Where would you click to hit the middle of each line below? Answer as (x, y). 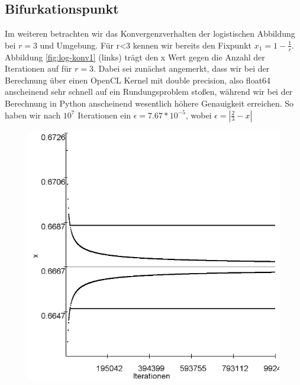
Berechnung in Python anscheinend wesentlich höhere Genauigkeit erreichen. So (149, 103)
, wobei (199, 115)
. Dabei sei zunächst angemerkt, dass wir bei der (181, 68)
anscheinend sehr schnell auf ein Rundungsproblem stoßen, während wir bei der (149, 92)
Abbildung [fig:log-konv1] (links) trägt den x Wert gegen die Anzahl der (135, 57)
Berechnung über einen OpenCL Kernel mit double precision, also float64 (138, 80)
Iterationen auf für (38, 68)
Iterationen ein (104, 115)
